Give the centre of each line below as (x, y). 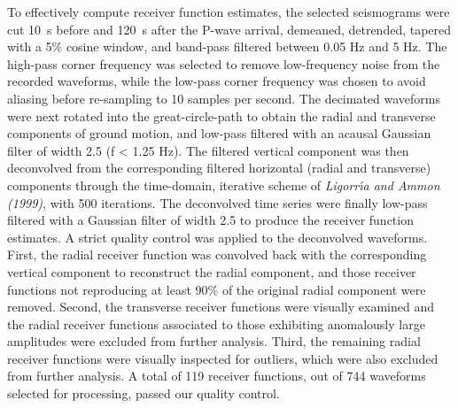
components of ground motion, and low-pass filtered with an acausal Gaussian (219, 133)
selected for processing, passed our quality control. (144, 393)
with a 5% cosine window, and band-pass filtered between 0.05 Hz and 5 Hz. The (227, 46)
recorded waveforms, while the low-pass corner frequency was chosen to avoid (217, 81)
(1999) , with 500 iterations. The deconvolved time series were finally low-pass (217, 202)
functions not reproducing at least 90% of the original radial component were (217, 289)
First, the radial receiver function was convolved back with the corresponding (217, 254)
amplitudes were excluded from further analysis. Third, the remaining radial (214, 341)
